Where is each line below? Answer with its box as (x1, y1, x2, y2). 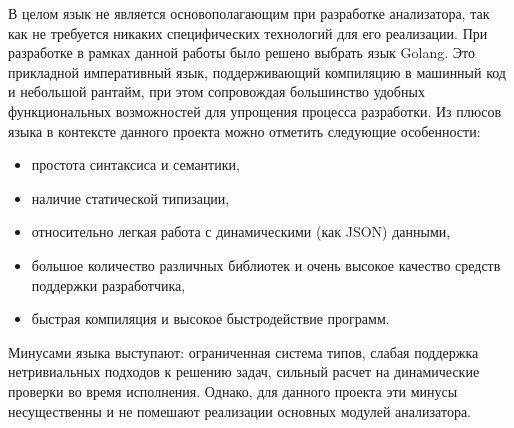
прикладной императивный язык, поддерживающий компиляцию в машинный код (8, 61, 506, 82)
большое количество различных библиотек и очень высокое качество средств (31, 254, 501, 275)
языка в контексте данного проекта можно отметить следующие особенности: (8, 120, 481, 141)
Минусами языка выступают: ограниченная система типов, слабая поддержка (8, 341, 479, 362)
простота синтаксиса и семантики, (31, 154, 240, 175)
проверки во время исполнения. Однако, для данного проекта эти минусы (8, 380, 458, 401)
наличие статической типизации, (31, 187, 230, 208)
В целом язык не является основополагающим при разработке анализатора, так (8, 3, 490, 23)
